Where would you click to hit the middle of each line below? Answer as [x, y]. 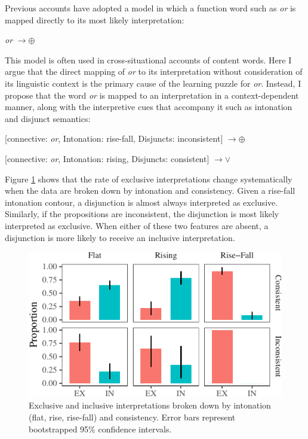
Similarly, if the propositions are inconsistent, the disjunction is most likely [142, 214]
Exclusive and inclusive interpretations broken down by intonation [150, 405]
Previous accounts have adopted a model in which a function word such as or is [150, 8]
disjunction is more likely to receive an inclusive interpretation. [120, 237]
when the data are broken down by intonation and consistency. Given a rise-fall [150, 190]
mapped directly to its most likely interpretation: [95, 19]
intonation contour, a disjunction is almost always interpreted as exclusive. [141, 202]
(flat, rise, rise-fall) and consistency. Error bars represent [132, 417]
